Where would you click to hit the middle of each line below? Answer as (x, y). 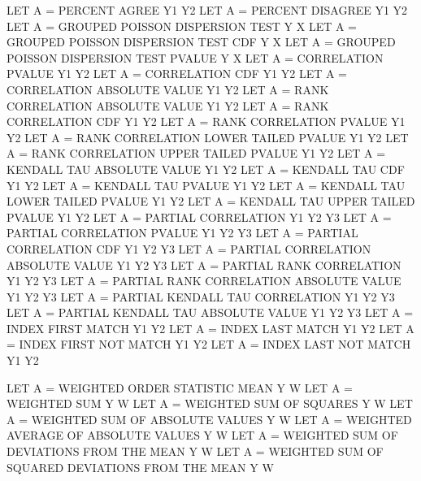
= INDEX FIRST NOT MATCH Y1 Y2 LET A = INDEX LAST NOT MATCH (209, 344)
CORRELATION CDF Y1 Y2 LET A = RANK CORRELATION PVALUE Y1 (206, 121)
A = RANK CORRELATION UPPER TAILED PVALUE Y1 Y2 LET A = (196, 153)
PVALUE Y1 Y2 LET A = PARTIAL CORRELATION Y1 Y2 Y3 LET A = (199, 217)
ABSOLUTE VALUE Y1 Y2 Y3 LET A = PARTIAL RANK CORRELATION (204, 264)
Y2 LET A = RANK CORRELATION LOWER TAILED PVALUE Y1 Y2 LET (208, 137)
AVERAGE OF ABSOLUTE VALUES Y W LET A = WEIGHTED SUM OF (202, 435)
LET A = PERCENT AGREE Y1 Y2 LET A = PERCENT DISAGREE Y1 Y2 (207, 10)
